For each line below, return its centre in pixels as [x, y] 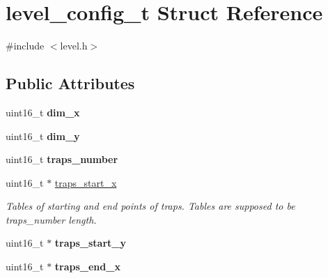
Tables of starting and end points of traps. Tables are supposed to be [150, 206]
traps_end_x [87, 267]
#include [25, 46]
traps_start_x [86, 182]
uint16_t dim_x [43, 112]
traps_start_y [90, 243]
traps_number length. [51, 219]
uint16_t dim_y [43, 136]
